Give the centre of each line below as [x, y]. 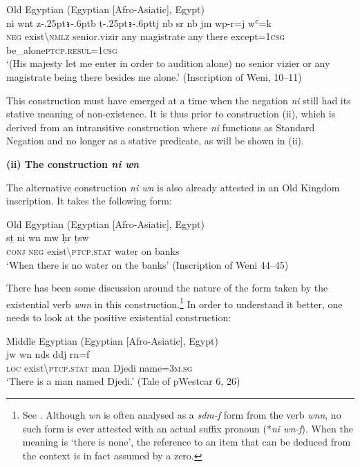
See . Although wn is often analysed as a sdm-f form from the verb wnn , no [182, 414]
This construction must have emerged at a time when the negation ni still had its [179, 100]
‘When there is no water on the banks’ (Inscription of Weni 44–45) [148, 264]
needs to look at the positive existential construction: [119, 317]
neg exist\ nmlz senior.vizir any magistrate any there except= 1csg [146, 36]
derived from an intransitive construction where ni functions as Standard [161, 127]
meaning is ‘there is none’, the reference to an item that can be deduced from [187, 442]
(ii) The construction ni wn [73, 164]
